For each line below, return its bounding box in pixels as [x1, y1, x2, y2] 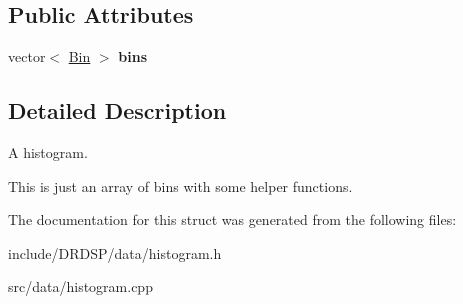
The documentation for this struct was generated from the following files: [8, 209, 457, 230]
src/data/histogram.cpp [8, 276, 153, 297]
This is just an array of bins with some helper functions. [8, 175, 353, 196]
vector [8, 46, 46, 67]
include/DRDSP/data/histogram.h [8, 242, 222, 263]
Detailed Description [8, 95, 227, 126]
